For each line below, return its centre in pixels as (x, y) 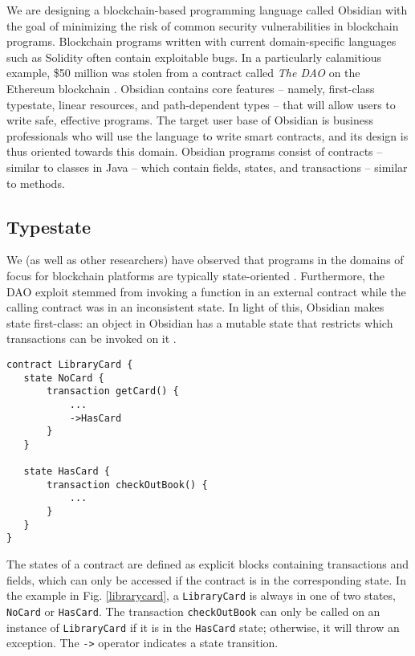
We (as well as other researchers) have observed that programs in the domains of (205, 260)
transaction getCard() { (113, 391)
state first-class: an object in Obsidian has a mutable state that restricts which (200, 322)
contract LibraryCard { (70, 364)
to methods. (36, 183)
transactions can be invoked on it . (92, 338)
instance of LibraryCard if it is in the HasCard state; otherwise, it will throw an (203, 627)
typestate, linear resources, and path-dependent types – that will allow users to (201, 104)
